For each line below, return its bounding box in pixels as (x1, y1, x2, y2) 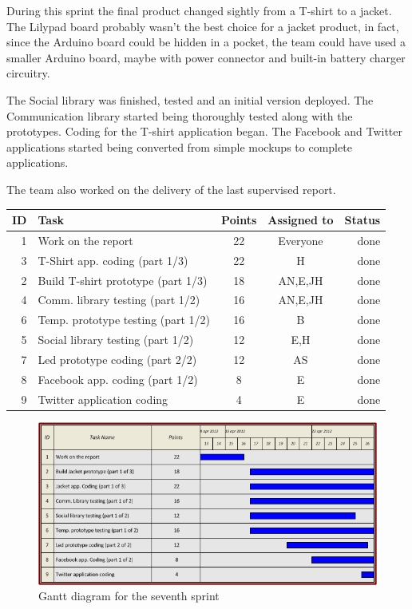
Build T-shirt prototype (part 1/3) (38, 271, 208, 288)
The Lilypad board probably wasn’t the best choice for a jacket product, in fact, (6, 18, 399, 34)
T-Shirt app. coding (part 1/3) (38, 251, 188, 268)
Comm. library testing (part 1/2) (38, 291, 200, 308)
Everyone (278, 231, 323, 248)
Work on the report (38, 231, 133, 248)
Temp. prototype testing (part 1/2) (38, 311, 211, 328)
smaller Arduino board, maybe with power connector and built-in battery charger (6, 49, 406, 65)
